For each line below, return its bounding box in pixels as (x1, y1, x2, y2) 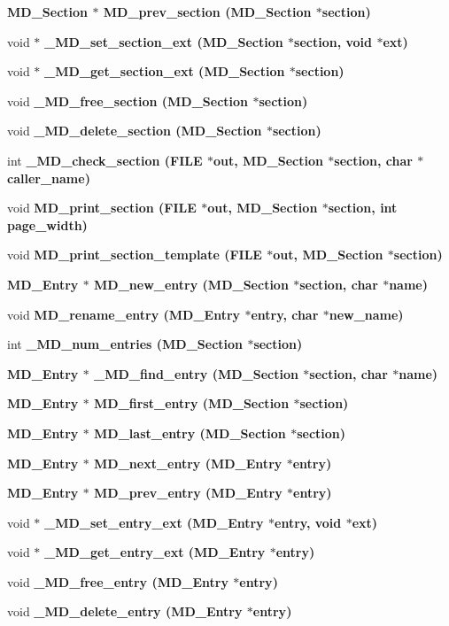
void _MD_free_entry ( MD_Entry (7, 572, 228, 591)
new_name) (329, 305, 404, 323)
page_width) (7, 215, 88, 234)
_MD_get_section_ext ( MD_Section (44, 62, 285, 81)
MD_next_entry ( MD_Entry (94, 453, 283, 472)
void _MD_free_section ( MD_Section (7, 91, 249, 110)
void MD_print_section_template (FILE (7, 245, 262, 264)
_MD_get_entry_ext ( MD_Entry (44, 543, 266, 561)
